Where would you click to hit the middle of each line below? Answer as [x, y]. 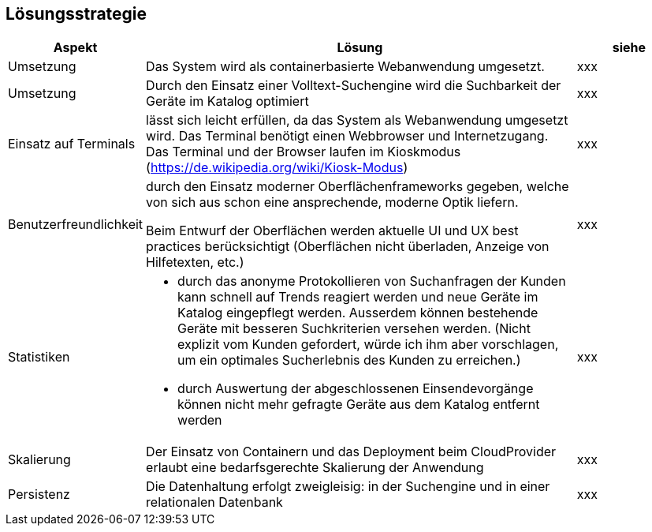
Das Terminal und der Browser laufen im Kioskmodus [304, 152]
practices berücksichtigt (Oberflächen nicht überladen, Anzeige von [348, 247]
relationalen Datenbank [214, 502]
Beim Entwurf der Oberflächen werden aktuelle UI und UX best [332, 231]
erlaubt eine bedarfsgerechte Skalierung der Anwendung [315, 468]
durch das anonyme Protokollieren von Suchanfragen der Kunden [372, 281]
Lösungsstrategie [76, 14]
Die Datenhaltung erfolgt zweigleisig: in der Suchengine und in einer [348, 487]
